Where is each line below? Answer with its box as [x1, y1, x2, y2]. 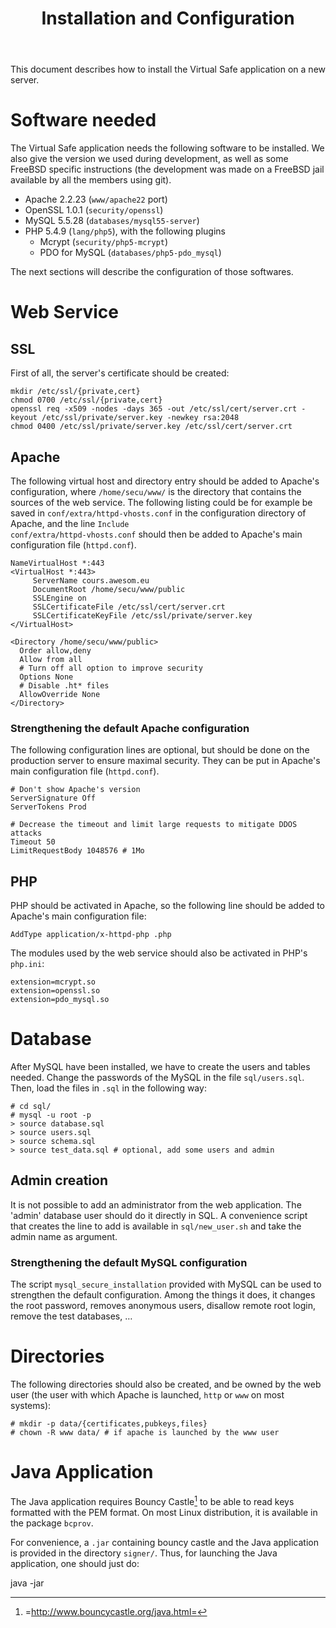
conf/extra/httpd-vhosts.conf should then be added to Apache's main [10, 528, 303, 540]
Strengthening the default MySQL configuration [10, 1255, 248, 1269]
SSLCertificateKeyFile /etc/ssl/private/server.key [32, 610, 253, 621]
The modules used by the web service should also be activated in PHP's [10, 947, 308, 959]
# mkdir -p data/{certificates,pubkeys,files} [10, 1419, 208, 1429]
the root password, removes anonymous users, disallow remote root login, [10, 1300, 317, 1312]
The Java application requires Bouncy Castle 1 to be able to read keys [10, 1493, 295, 1507]
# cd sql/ [10, 1101, 52, 1111]
